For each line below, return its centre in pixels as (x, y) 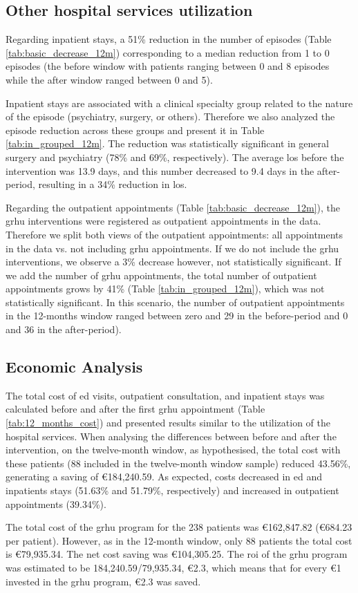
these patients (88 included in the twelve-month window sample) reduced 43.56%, (178, 463)
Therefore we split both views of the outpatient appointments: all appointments (175, 234)
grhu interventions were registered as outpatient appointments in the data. (163, 221)
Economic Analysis (74, 367)
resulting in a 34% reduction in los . (113, 184)
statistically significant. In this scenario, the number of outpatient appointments (175, 302)
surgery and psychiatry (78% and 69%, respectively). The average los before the (175, 157)
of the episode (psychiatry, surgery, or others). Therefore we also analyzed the (170, 116)
